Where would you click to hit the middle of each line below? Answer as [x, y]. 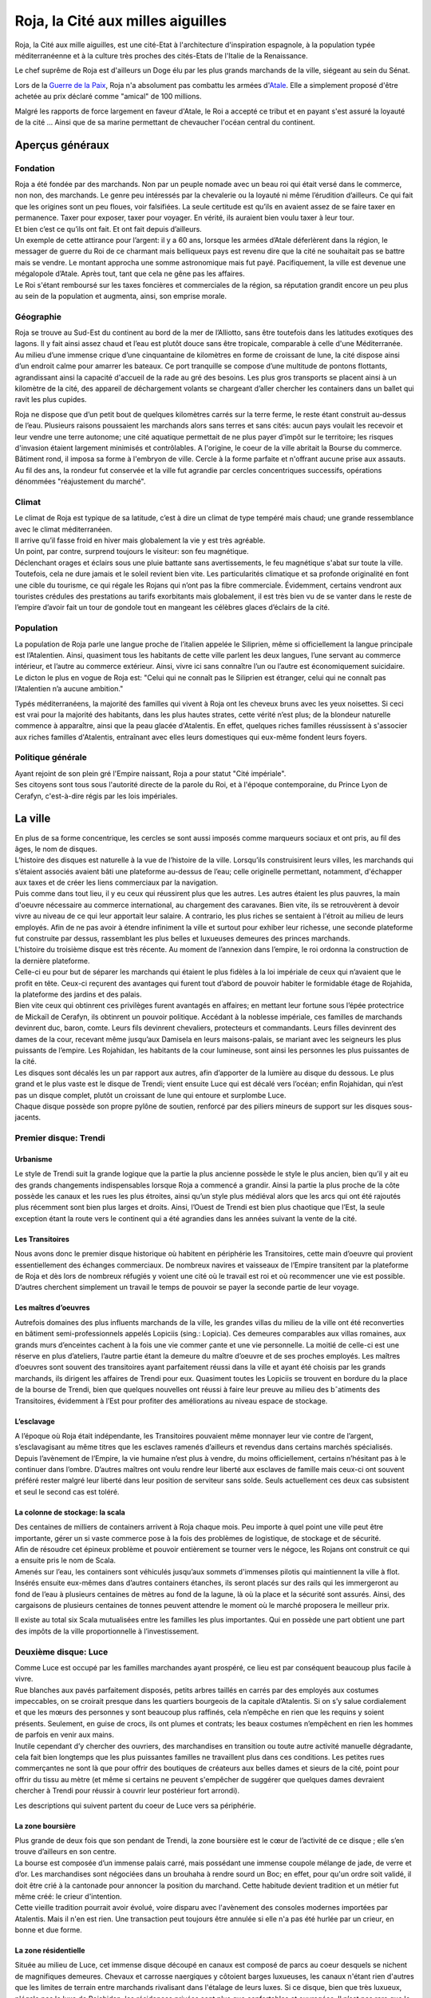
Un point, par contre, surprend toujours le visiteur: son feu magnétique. [132, 551]
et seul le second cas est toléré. [67, 1491]
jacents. [28, 1117]
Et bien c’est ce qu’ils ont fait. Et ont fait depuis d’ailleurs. [109, 229]
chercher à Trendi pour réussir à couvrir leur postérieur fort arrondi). [127, 1791]
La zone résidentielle [50, 1951]
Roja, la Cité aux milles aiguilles [121, 21]
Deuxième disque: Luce [61, 1652]
